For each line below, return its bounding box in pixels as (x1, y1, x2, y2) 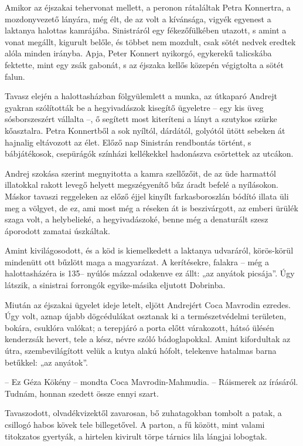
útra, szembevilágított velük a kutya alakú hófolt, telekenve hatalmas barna (5, 344, 277, 357)
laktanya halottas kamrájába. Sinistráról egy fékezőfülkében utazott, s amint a (5, 24, 287, 36)
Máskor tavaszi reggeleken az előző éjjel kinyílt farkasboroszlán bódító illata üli (5, 190, 289, 202)
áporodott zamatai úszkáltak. (5, 224, 110, 236)
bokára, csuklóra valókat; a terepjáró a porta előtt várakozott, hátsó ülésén (5, 321, 274, 333)
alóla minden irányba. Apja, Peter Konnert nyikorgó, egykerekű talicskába (5, 47, 272, 59)
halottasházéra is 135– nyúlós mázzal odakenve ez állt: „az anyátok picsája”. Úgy (5, 267, 295, 279)
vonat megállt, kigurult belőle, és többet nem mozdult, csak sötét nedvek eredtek (5, 35, 296, 48)
